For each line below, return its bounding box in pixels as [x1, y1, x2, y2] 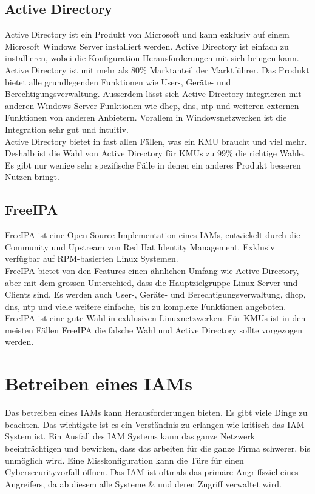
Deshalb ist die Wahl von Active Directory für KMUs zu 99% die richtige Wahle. [5, 147, 305, 159]
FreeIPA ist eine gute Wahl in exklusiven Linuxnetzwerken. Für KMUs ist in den [5, 312, 306, 324]
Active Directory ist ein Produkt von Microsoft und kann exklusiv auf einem [5, 28, 290, 41]
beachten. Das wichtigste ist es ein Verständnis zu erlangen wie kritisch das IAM [5, 418, 305, 430]
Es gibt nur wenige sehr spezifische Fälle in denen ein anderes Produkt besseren [5, 158, 301, 171]
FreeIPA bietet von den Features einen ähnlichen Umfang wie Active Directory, [5, 264, 299, 276]
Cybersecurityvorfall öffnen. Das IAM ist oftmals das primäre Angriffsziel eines [5, 466, 299, 478]
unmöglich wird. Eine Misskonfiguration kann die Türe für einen [5, 453, 244, 466]
